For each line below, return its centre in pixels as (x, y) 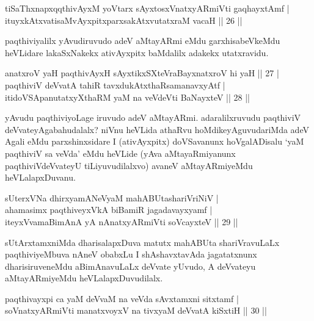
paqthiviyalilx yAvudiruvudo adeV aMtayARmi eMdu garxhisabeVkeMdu (143, 41)
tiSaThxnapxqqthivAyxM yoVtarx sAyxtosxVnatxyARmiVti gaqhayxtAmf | (147, 8)
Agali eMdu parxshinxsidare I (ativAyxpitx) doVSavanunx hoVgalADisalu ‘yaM (155, 141)
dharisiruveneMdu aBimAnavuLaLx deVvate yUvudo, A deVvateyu (130, 266)
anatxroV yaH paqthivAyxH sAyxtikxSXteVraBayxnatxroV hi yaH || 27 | (142, 73)
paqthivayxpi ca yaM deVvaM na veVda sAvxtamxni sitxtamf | (122, 298)
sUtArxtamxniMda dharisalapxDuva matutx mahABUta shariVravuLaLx (142, 242)
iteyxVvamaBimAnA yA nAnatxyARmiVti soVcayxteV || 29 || (122, 221)
